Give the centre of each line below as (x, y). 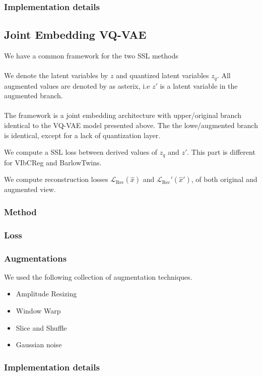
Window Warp (38, 310)
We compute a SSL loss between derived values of (81, 152)
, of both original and (224, 179)
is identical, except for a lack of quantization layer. (82, 135)
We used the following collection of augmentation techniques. (98, 276)
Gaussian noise (39, 344)
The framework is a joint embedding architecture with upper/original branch (123, 115)
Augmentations (36, 258)
